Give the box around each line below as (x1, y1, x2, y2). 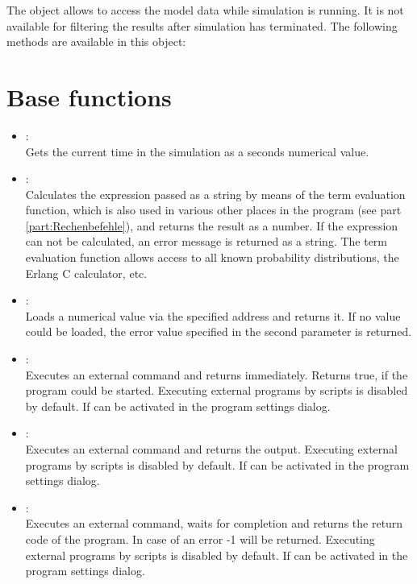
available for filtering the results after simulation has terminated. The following (6, 17, 398, 34)
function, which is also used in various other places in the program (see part (25, 201, 402, 218)
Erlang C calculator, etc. (25, 264, 148, 281)
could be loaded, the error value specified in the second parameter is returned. (25, 323, 412, 340)
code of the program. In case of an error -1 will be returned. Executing (25, 530, 375, 547)
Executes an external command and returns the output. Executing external (25, 441, 398, 457)
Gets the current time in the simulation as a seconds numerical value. (25, 143, 369, 159)
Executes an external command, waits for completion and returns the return (25, 515, 403, 532)
